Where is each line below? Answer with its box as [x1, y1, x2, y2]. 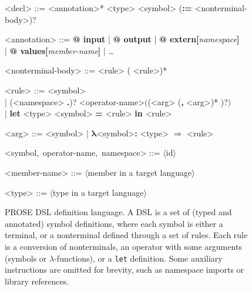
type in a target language [53, 186, 144, 198]
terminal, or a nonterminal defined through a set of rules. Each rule [5, 229, 248, 241]
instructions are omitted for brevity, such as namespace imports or [5, 263, 244, 276]
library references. [5, 275, 69, 287]
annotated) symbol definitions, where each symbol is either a [5, 217, 223, 229]
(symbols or [5, 252, 47, 264]
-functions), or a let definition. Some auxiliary [54, 252, 223, 264]
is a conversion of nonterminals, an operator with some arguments [5, 240, 242, 252]
